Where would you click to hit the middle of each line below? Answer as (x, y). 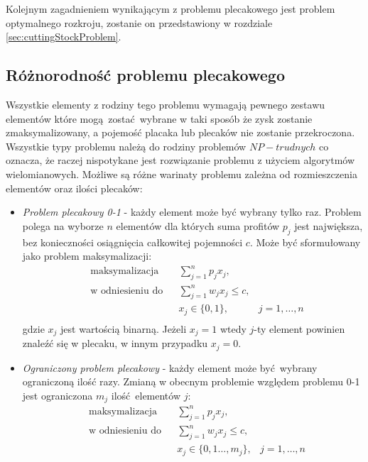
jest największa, (329, 225)
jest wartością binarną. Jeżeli (124, 328)
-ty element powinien (299, 328)
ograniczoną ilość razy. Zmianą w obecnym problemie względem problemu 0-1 (191, 381)
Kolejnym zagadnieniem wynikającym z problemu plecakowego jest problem (171, 9)
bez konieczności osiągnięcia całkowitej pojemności (132, 242)
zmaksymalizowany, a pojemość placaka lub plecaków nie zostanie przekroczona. (180, 132)
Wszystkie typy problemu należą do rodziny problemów (126, 146)
